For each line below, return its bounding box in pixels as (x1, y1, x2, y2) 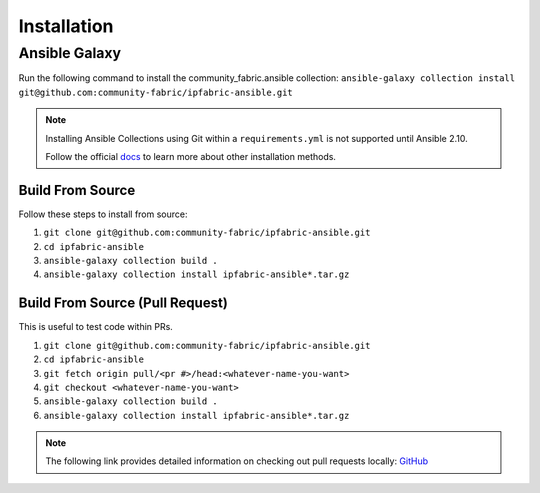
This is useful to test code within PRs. (18, 321, 174, 333)
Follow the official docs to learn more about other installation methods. (45, 150, 337, 162)
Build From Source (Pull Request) (18, 295, 229, 312)
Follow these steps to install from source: (18, 208, 188, 220)
